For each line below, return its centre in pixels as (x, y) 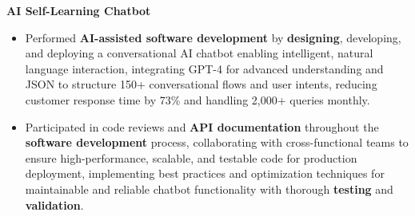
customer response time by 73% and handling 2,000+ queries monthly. (198, 99)
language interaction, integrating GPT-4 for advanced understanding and (204, 68)
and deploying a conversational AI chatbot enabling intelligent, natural (199, 53)
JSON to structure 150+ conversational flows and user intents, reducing (201, 84)
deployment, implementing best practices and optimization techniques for (205, 173)
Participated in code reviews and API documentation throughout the (202, 126)
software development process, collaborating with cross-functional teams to (217, 142)
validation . (54, 204)
